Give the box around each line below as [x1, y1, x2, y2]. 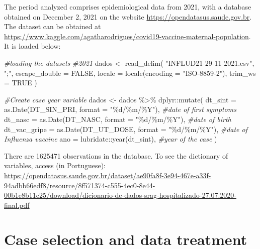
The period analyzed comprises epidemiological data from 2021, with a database [4, 2, 251, 12]
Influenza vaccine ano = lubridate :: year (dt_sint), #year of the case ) [4, 134, 217, 144]
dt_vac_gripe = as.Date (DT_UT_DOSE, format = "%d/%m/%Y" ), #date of [4, 123, 247, 134]
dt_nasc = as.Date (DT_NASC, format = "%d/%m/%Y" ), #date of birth [4, 113, 231, 124]
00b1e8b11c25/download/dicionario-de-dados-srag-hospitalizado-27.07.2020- [4, 190, 236, 200]
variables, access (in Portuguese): [4, 160, 106, 171]
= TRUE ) [4, 77, 37, 88]
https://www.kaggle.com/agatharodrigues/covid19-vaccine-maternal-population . [4, 31, 251, 41]
